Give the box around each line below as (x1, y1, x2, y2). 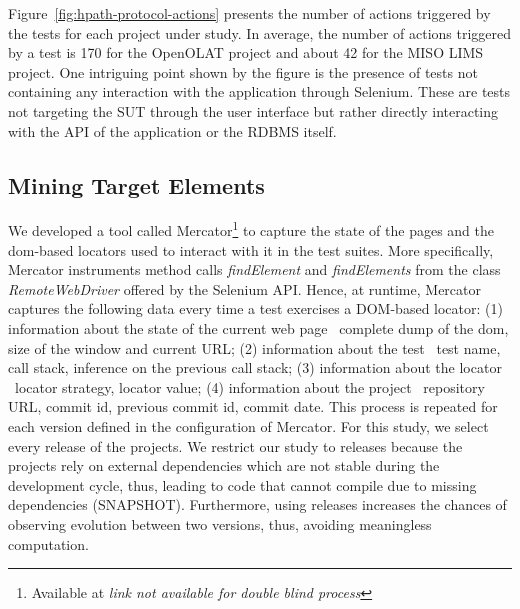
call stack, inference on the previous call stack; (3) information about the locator (8, 357, 502, 378)
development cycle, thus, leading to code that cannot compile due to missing (8, 474, 477, 495)
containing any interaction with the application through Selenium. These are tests (8, 81, 511, 102)
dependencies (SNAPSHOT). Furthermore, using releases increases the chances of (8, 494, 507, 515)
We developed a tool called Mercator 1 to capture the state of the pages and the (8, 217, 494, 241)
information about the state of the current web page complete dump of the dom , (8, 317, 509, 338)
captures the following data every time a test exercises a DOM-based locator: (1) (8, 298, 503, 319)
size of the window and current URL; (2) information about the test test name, (8, 337, 501, 358)
